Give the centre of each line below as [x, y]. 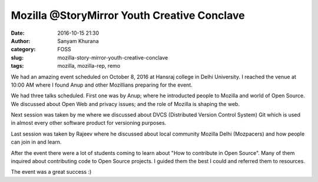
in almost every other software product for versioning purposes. [89, 123]
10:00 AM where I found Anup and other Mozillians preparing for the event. [102, 85]
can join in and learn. [36, 142]
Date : [18, 33]
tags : [17, 66]
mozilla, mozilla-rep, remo [89, 66]
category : [23, 49]
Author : [21, 41]
